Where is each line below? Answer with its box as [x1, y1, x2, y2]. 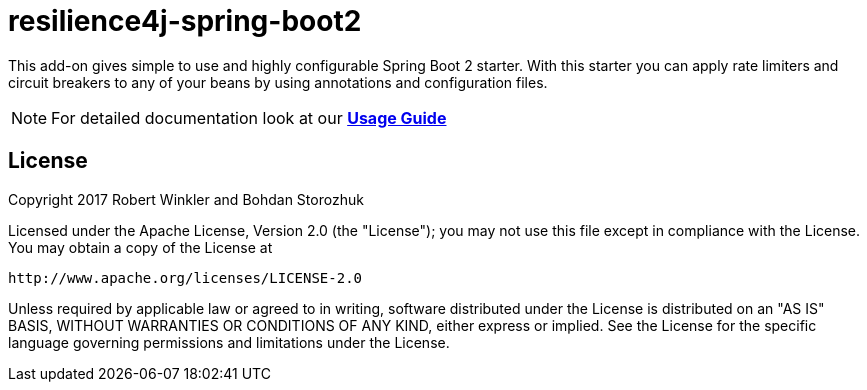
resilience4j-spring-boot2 [8, 4, 362, 38]
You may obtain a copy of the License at [8, 238, 273, 256]
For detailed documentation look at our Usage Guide [51, 107, 447, 128]
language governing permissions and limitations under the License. [8, 333, 450, 351]
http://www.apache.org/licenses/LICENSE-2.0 [8, 269, 363, 286]
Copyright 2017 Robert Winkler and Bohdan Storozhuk [8, 190, 364, 208]
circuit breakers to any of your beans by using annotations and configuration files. [8, 73, 548, 91]
